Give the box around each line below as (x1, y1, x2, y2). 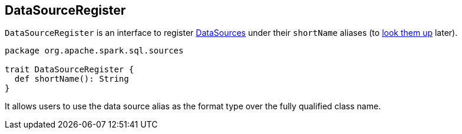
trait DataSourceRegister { (5, 65, 134, 75)
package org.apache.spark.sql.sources (5, 46, 184, 56)
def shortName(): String (14, 74, 129, 84)
